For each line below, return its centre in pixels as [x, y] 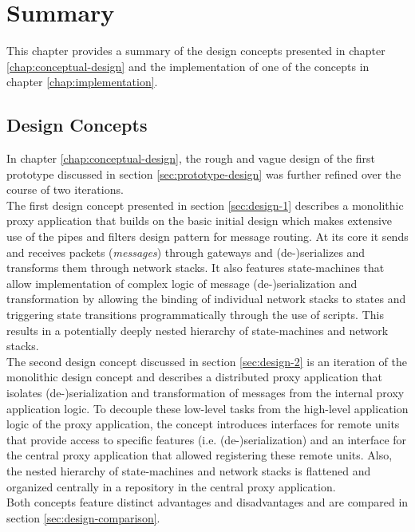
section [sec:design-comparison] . [83, 517]
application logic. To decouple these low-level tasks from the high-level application [207, 408]
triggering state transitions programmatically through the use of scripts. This [195, 315]
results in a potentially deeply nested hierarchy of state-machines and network [198, 330]
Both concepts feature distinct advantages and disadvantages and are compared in [207, 502]
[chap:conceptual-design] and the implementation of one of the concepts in [188, 66]
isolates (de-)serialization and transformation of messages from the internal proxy [206, 393]
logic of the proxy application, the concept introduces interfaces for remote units [203, 424]
